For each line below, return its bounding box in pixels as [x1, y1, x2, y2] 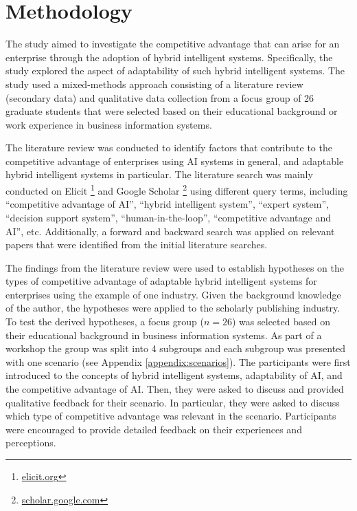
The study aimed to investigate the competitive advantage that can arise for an [5, 36, 340, 51]
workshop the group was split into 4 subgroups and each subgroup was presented [5, 341, 346, 356]
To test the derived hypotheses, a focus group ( [5, 314, 204, 329]
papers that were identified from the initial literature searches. [5, 237, 268, 252]
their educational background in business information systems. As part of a [5, 327, 322, 342]
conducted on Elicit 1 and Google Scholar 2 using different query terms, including [5, 182, 348, 197]
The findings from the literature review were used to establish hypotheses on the [5, 260, 344, 274]
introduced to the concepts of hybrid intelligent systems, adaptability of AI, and [5, 368, 343, 382]
